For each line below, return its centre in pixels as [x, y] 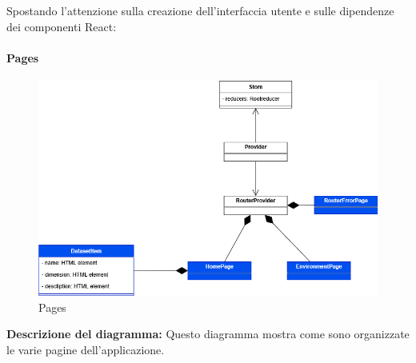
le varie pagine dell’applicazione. [86, 350]
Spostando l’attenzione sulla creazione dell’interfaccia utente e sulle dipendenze [200, 10]
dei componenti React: [62, 26]
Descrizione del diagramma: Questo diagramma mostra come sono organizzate [208, 334]
